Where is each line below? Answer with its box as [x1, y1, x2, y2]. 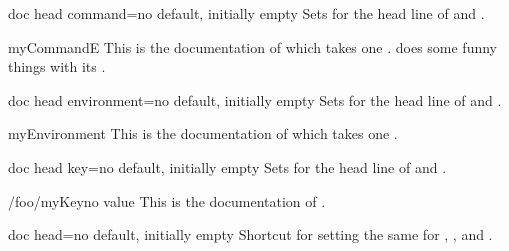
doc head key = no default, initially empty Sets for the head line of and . [8, 156, 447, 177]
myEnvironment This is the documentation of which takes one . [8, 123, 398, 144]
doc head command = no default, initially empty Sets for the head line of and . [8, 3, 485, 23]
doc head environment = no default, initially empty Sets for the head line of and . [8, 89, 502, 110]
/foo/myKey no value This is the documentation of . [8, 190, 326, 211]
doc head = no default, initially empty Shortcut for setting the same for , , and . [8, 224, 493, 245]
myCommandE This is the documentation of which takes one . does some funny [8, 36, 497, 57]
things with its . [8, 56, 106, 77]
